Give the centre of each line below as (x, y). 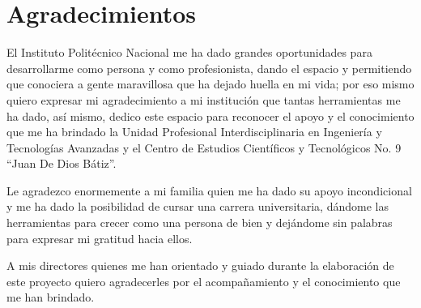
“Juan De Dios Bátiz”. (62, 163)
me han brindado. (51, 297)
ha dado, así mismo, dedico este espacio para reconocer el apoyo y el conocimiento (210, 115)
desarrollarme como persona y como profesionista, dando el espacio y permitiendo (209, 68)
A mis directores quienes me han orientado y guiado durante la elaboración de (200, 265)
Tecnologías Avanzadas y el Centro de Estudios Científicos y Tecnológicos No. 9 (204, 147)
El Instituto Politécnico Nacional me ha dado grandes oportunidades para (189, 52)
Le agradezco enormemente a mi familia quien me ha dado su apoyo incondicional (209, 190)
